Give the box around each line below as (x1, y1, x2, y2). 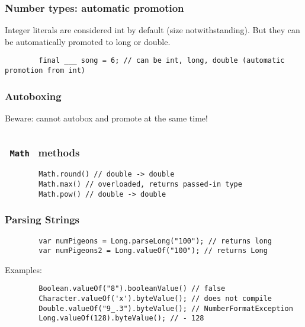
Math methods (9, 145, 80, 160)
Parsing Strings (5, 212, 80, 227)
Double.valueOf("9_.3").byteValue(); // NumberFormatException (38, 304, 293, 313)
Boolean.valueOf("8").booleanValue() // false (38, 284, 226, 293)
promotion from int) (5, 66, 86, 75)
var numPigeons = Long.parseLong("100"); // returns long (38, 236, 272, 245)
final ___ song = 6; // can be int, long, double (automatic (38, 56, 285, 65)
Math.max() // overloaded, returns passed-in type (38, 179, 242, 188)
